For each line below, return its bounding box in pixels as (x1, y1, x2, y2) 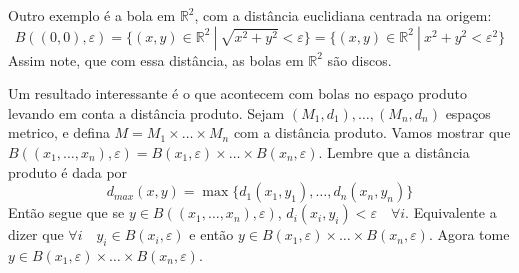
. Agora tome (428, 224, 510, 245)
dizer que (8, 224, 64, 245)
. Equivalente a (405, 202, 497, 223)
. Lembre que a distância (318, 141, 470, 162)
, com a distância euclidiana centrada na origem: (194, 5, 492, 25)
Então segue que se (8, 202, 125, 223)
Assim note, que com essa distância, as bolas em (8, 49, 304, 70)
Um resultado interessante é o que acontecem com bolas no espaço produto (8, 83, 467, 104)
